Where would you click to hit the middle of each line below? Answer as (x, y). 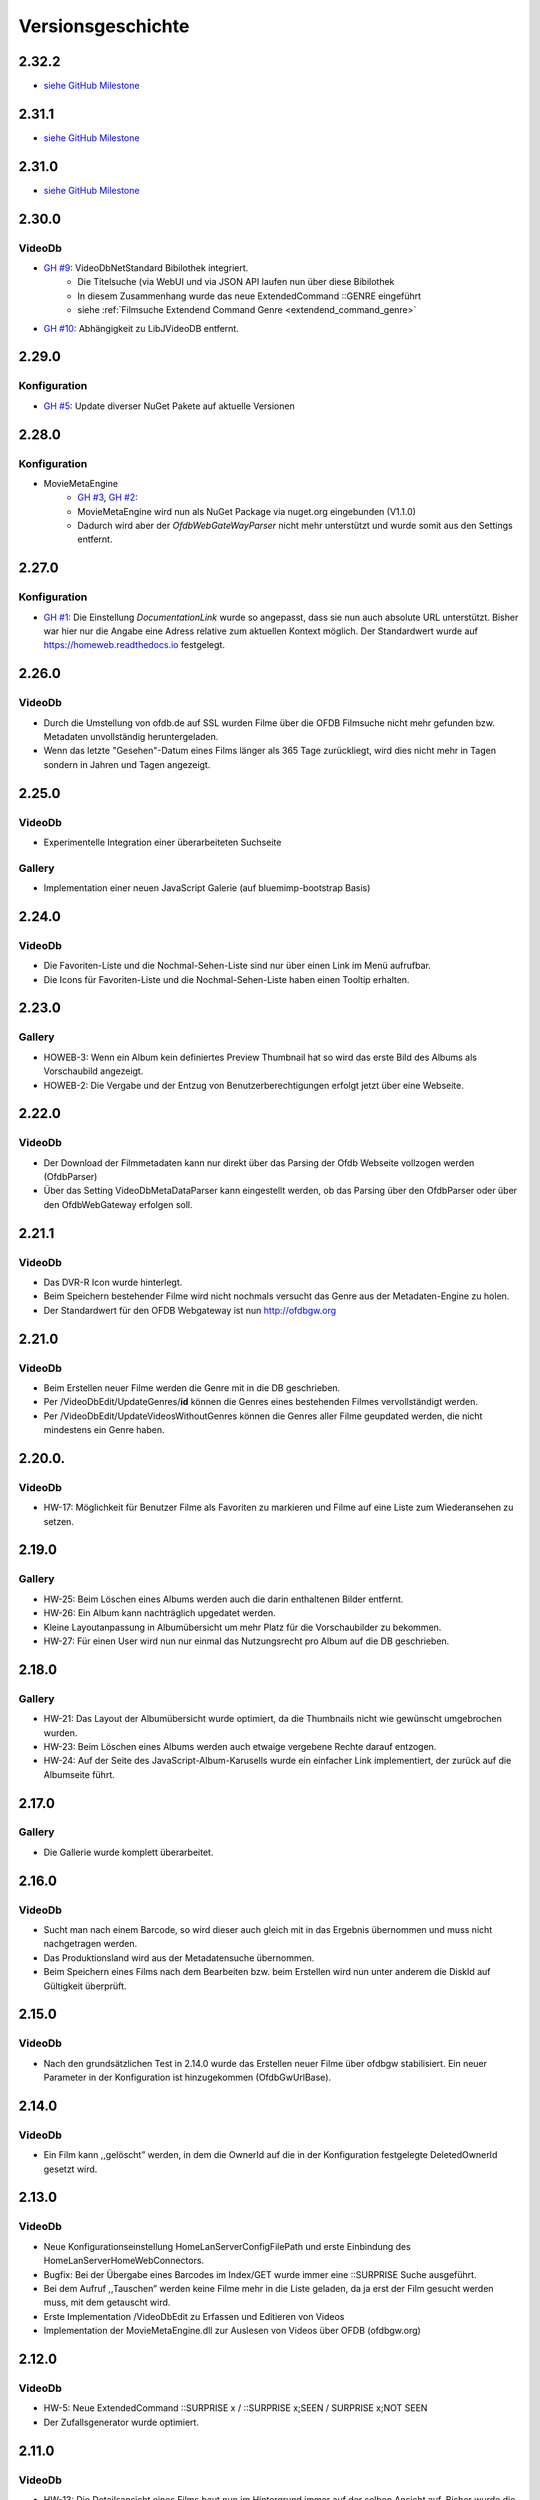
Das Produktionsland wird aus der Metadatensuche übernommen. (179, 1957)
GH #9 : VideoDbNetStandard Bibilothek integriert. (146, 268)
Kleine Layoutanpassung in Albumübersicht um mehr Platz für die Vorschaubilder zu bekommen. (242, 1627)
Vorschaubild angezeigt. (93, 1071)
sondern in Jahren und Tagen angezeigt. (127, 764)
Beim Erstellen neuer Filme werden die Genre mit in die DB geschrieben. (192, 1387)
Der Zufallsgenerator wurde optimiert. (121, 2422)
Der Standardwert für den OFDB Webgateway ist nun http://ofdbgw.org (190, 1310)
